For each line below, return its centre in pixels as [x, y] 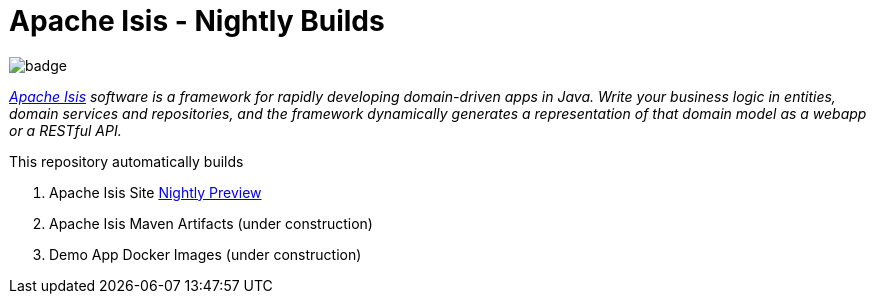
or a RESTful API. [65, 130]
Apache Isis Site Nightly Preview [155, 192]
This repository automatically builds [126, 161]
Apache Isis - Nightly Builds [197, 21]
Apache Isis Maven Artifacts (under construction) [211, 223]
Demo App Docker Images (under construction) [205, 254]
